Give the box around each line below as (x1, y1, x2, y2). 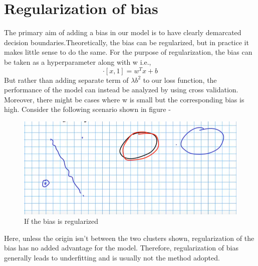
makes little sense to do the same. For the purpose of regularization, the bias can (4, 47, 252, 57)
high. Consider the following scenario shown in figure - (4, 104, 171, 114)
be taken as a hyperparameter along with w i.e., (4, 56, 151, 67)
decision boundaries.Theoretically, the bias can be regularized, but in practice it (4, 37, 249, 47)
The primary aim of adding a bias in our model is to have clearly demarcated (4, 27, 241, 38)
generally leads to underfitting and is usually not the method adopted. (4, 252, 220, 263)
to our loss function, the (143, 74, 217, 85)
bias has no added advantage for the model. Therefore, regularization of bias (4, 242, 238, 253)
